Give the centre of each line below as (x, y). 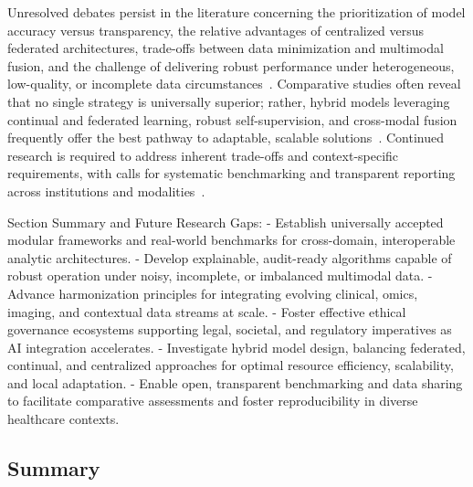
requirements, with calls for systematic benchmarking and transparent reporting (231, 173)
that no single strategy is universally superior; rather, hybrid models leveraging (229, 101)
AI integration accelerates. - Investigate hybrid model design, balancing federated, (236, 347)
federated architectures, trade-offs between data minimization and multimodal (226, 48)
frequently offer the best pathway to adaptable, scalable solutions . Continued (226, 138)
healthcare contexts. (63, 419)
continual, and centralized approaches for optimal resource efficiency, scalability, (231, 365)
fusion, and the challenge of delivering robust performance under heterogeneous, (231, 65)
